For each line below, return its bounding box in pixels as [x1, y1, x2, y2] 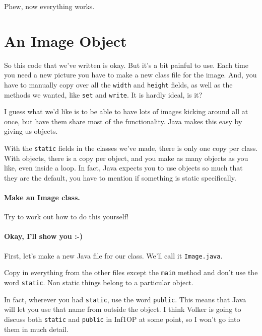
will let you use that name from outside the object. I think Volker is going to [4, 304, 241, 314]
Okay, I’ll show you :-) [4, 231, 83, 241]
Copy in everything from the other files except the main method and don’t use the [4, 267, 258, 278]
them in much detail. [4, 323, 69, 334]
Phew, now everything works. [4, 1, 95, 11]
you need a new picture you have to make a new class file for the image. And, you [4, 69, 257, 80]
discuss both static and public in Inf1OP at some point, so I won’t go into [4, 313, 240, 324]
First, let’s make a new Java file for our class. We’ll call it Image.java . [4, 250, 223, 261]
